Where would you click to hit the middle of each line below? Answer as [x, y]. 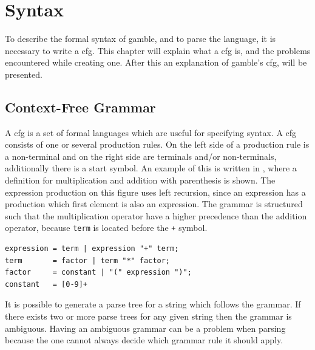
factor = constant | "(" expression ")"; [98, 273]
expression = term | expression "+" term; [92, 249]
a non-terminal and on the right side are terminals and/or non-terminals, [141, 156]
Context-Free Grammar [80, 107]
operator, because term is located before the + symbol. [106, 228]
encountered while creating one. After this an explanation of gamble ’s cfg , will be [156, 62]
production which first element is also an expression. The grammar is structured [154, 204]
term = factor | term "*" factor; [88, 260]
